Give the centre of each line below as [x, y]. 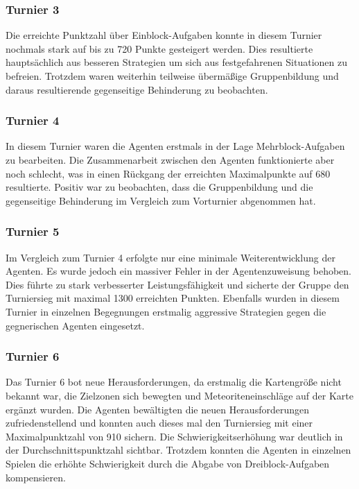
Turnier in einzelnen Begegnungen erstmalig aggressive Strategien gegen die [166, 311]
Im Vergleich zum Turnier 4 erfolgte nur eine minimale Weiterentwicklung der [170, 257]
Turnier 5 [33, 231]
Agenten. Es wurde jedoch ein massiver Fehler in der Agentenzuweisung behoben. [179, 271]
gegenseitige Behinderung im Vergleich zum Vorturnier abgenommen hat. [161, 200]
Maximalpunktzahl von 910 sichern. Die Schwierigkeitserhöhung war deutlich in [174, 436]
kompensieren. [36, 477]
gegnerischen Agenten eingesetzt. [75, 325]
